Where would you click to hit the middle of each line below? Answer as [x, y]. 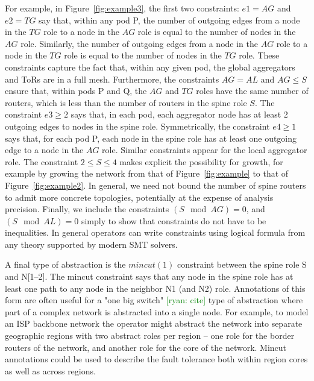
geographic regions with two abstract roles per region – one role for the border [150, 335]
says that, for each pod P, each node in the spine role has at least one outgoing [151, 138]
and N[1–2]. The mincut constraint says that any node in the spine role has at [149, 276]
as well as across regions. [50, 370]
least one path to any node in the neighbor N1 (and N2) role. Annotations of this [155, 288]
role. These [259, 55]
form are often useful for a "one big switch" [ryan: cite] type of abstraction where [154, 300]
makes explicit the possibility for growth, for [201, 161]
